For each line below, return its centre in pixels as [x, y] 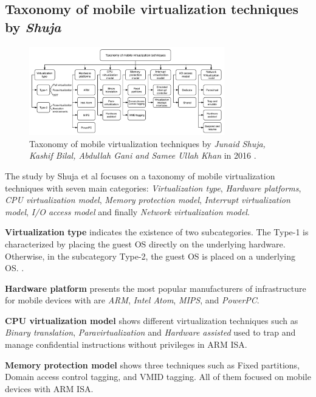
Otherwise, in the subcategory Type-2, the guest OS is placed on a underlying [150, 256]
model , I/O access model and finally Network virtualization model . [127, 211]
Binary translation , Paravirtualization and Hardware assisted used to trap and [150, 332]
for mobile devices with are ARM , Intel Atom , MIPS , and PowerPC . [132, 300]
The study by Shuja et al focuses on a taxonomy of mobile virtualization [140, 175]
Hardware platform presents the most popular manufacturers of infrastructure [156, 288]
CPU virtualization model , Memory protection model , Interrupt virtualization [148, 200]
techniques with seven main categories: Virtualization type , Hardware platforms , [153, 188]
